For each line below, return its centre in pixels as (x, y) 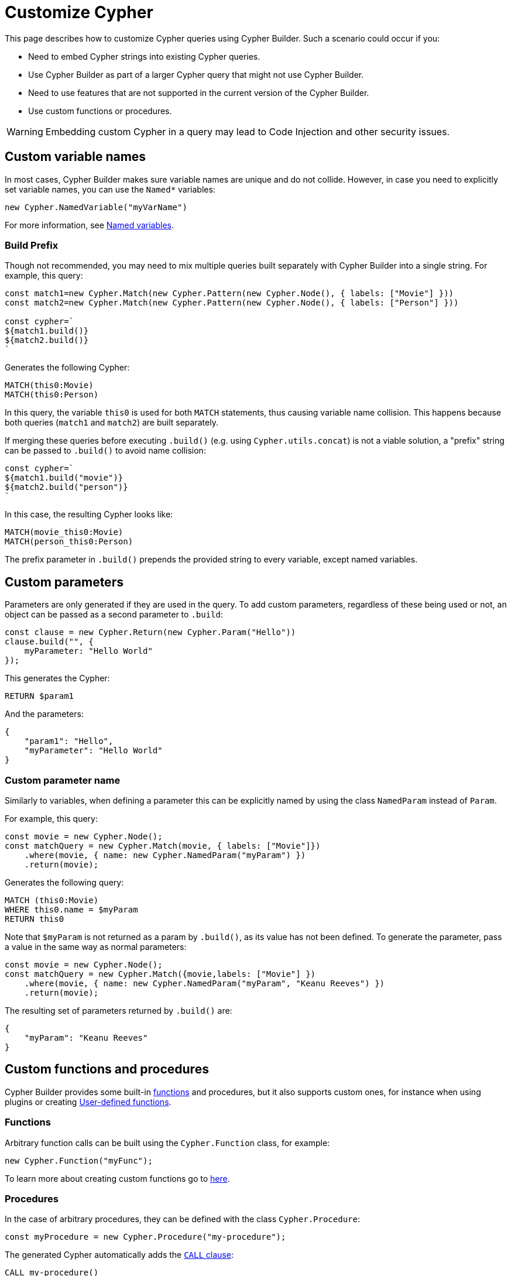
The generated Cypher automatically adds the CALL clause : (119, 1255)
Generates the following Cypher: (67, 368)
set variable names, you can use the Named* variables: (110, 189)
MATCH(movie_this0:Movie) (64, 532)
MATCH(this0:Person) (52, 395)
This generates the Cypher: (57, 678)
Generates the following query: (64, 882)
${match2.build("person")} (66, 487)
